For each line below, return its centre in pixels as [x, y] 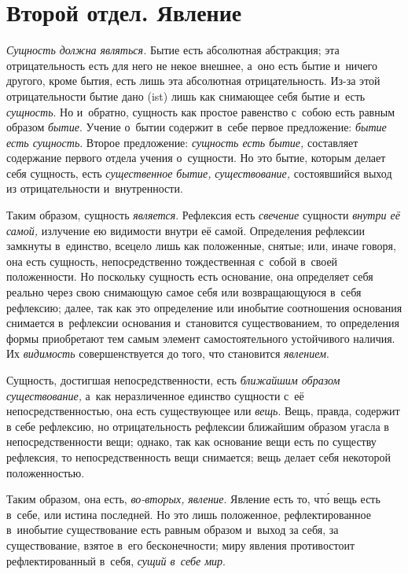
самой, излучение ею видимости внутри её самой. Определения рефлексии [186, 230]
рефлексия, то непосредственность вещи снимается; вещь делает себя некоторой [198, 456]
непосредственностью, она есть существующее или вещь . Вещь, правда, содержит [203, 411]
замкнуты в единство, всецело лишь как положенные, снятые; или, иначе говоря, [201, 246]
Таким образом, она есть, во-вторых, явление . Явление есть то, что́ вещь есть [193, 499]
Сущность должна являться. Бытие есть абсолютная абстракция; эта [173, 50]
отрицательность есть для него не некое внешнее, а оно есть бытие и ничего [192, 65]
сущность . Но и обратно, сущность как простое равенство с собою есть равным [200, 111]
